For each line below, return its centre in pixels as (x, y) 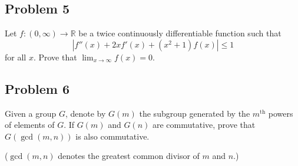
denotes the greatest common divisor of (129, 156)
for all (16, 57)
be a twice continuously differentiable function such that (180, 33)
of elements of (30, 125)
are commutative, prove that (204, 125)
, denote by (85, 113)
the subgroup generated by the (195, 113)
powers (281, 113)
